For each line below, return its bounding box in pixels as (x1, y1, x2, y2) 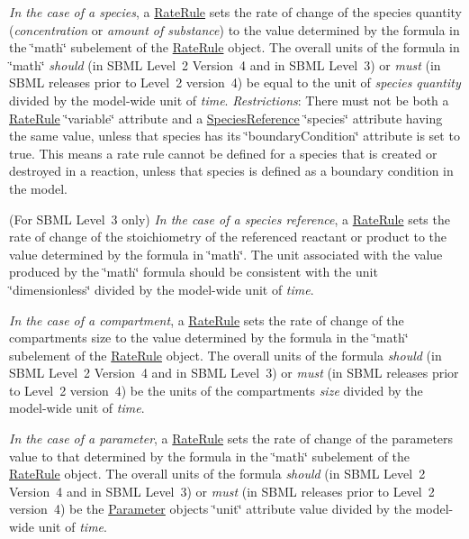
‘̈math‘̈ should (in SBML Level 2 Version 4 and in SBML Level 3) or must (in (9, 55, 441, 74)
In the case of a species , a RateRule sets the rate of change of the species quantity (9, 3, 463, 21)
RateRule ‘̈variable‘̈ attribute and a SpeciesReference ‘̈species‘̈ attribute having (9, 108, 443, 127)
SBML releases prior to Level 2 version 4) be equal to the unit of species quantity (9, 73, 461, 92)
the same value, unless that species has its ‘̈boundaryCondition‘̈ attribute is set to (9, 126, 460, 145)
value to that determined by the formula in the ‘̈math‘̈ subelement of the (9, 446, 410, 465)
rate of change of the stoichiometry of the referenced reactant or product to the (9, 227, 447, 246)
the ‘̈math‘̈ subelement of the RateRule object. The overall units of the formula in (9, 38, 460, 57)
